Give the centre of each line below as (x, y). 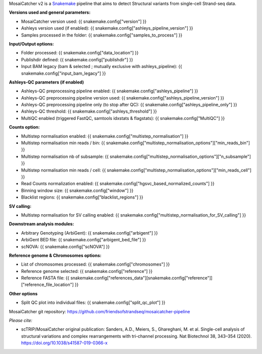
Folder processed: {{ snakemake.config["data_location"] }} (80, 53)
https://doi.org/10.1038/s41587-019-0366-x (64, 343)
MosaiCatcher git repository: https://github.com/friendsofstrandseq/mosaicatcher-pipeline (99, 311)
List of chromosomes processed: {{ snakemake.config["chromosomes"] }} (95, 264)
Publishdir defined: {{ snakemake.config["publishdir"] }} (77, 59)
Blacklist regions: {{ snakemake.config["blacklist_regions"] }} (82, 197)
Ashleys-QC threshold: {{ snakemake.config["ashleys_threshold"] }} (89, 111)
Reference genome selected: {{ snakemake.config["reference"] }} (87, 271)
